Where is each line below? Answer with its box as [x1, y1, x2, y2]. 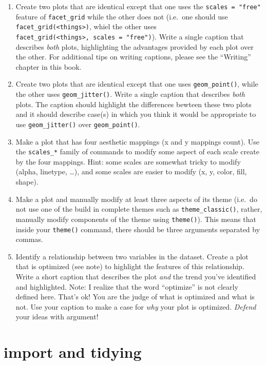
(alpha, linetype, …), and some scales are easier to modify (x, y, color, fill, [15, 166, 247, 177]
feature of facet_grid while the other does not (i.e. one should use [15, 11, 228, 22]
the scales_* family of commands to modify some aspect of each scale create [15, 146, 259, 157]
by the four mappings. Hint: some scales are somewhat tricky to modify [15, 156, 241, 167]
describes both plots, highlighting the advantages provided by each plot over [15, 41, 254, 52]
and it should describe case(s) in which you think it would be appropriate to [15, 109, 256, 119]
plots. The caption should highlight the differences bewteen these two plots [15, 98, 252, 109]
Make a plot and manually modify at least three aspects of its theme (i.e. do [15, 193, 257, 204]
